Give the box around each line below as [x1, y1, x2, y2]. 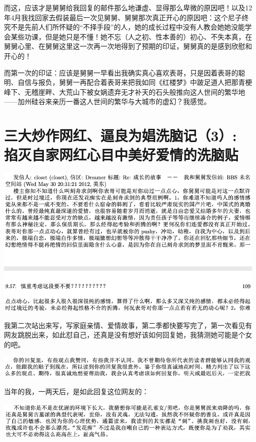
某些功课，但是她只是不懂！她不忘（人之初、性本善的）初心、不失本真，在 [10, 31, 252, 41]
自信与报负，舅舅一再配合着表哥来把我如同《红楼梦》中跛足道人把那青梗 [17, 77, 252, 87]
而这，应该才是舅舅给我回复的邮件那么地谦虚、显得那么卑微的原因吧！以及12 [4, 2, 252, 12]
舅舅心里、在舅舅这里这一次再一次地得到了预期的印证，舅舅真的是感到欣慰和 [4, 41, 252, 51]
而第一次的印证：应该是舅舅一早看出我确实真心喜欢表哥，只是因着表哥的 [4, 67, 238, 77]
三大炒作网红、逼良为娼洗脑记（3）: [4, 125, 237, 146]
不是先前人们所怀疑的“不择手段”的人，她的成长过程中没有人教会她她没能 [10, 22, 245, 32]
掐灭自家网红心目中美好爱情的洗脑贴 [4, 145, 239, 165]
